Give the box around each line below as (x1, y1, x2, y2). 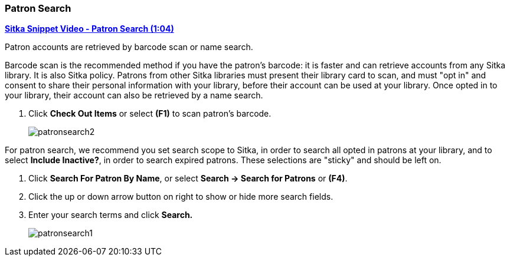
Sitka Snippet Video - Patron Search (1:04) (5, 24, 174, 34)
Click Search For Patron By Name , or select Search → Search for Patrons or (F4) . (28, 173, 348, 184)
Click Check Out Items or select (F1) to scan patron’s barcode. (28, 108, 272, 119)
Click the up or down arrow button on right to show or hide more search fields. (28, 191, 334, 202)
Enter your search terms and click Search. (28, 210, 193, 220)
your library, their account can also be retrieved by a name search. (5, 90, 263, 101)
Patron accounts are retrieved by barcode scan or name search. (5, 42, 253, 52)
